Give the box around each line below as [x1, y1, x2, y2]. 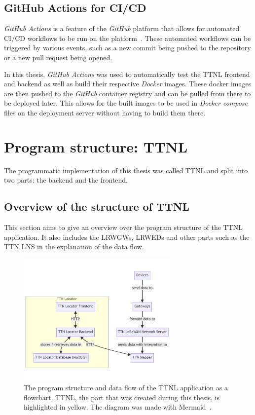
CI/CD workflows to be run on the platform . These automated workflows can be [4, 33, 251, 43]
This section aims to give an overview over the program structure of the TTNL [4, 222, 243, 232]
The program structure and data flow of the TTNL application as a [24, 382, 228, 392]
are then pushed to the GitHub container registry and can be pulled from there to [4, 88, 251, 98]
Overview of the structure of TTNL [4, 199, 190, 214]
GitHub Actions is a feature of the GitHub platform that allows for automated [4, 23, 240, 34]
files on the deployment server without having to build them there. [4, 107, 206, 117]
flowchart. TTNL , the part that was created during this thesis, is [24, 392, 220, 402]
